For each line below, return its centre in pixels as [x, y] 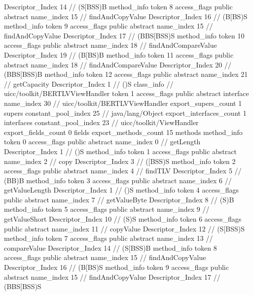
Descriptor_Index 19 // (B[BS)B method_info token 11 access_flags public [119, 54]
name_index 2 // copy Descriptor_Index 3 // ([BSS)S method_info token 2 [120, 161]
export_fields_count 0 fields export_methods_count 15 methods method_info [123, 132]
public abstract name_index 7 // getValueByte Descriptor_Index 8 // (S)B [119, 199]
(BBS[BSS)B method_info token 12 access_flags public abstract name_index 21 [126, 74]
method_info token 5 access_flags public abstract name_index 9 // [107, 209]
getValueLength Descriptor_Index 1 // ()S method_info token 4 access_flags [121, 190]
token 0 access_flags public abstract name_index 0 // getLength [102, 142]
